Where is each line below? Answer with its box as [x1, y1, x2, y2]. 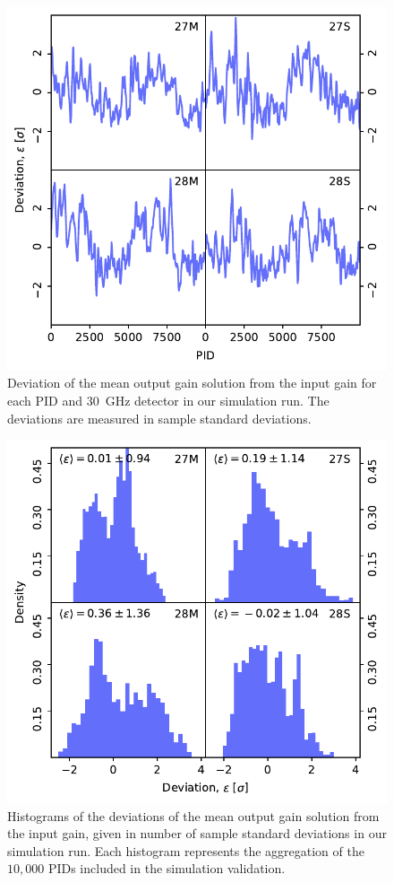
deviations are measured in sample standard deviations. [7, 408, 312, 427]
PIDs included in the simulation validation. [47, 859, 286, 878]
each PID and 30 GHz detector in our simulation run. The [7, 391, 330, 410]
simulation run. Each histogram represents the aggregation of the [7, 841, 364, 860]
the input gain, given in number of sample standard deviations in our [7, 824, 387, 843]
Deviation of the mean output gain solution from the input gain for [7, 373, 377, 392]
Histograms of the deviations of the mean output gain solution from [7, 806, 380, 825]
